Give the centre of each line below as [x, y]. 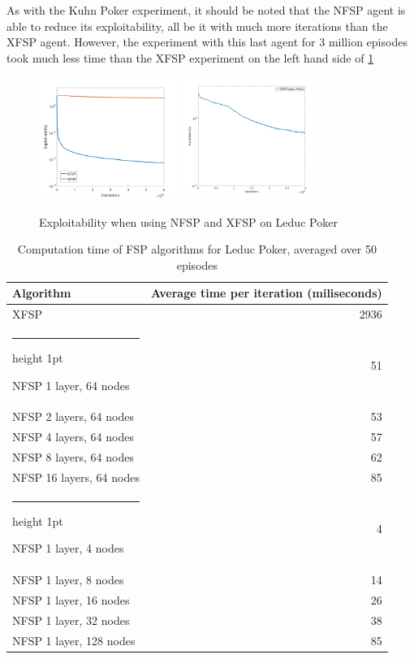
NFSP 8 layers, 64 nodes [73, 457]
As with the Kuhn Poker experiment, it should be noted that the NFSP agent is [206, 10]
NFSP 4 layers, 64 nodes [73, 437]
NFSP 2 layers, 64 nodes [73, 416]
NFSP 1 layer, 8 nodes [68, 580]
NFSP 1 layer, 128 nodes [74, 640]
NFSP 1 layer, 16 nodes [71, 600]
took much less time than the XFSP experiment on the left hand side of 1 [190, 57]
